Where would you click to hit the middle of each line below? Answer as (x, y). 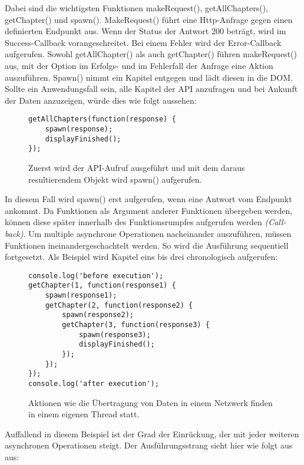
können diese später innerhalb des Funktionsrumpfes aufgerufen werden (133, 222)
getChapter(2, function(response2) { (119, 305)
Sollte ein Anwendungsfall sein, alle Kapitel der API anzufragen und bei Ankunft (151, 89)
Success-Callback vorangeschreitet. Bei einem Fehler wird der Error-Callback (143, 42)
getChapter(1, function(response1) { (102, 286)
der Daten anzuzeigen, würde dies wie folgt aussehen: (101, 100)
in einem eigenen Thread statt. (84, 414)
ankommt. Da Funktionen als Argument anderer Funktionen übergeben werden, (149, 210)
